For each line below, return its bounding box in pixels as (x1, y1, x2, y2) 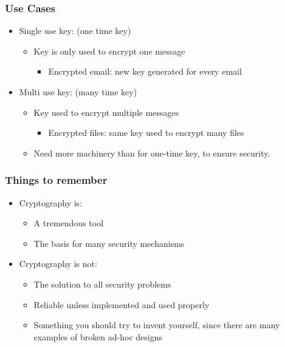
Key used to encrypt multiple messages (33, 106, 179, 118)
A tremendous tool (33, 217, 104, 229)
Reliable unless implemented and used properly (33, 298, 210, 311)
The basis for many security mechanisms (33, 237, 185, 249)
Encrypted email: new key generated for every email (48, 65, 242, 78)
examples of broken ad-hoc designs (33, 330, 163, 343)
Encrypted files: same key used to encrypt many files (48, 126, 244, 139)
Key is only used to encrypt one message (33, 44, 185, 57)
